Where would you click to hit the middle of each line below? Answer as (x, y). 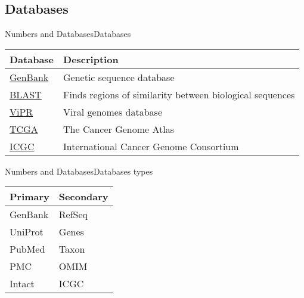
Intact (22, 284)
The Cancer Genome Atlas (119, 129)
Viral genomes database (113, 111)
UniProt (27, 232)
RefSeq (73, 215)
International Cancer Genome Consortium (151, 146)
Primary (30, 197)
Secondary (83, 197)
